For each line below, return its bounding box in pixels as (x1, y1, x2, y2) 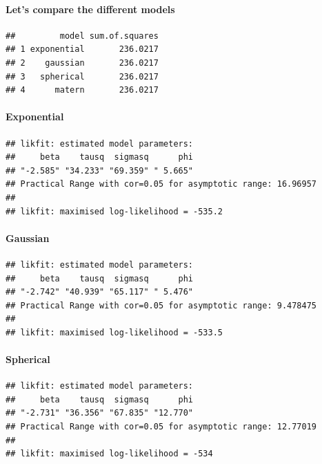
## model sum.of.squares (6, 30, 159, 41)
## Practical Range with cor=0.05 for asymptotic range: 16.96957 (6, 179, 317, 189)
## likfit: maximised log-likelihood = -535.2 (6, 206, 223, 216)
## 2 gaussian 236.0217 (6, 57, 159, 68)
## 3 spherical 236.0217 (6, 71, 159, 82)
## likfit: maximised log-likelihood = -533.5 (6, 327, 223, 337)
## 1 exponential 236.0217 (6, 44, 159, 55)
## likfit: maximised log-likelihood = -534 (6, 449, 213, 459)
